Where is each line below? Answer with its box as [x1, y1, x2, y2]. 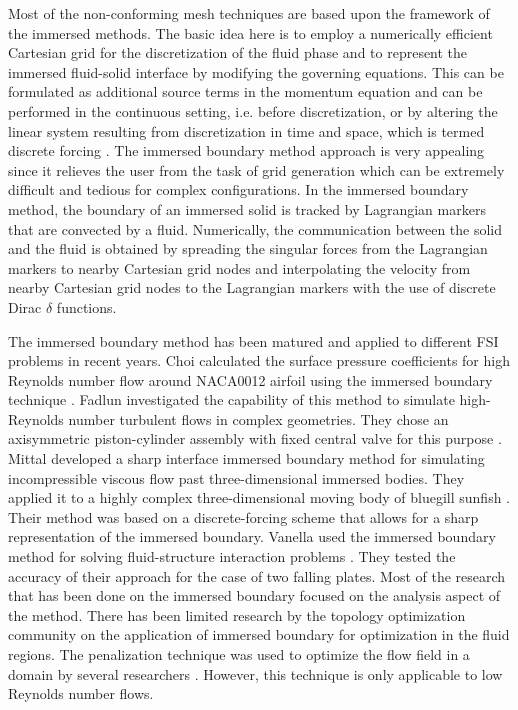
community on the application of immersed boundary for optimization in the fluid [8, 624, 510, 645]
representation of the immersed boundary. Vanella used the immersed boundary [8, 526, 496, 547]
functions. [56, 296, 117, 317]
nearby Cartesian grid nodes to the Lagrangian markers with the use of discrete [8, 277, 496, 298]
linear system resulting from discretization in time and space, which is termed [8, 120, 485, 141]
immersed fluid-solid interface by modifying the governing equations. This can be [8, 61, 504, 82]
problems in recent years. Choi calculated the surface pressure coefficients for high [8, 350, 510, 371]
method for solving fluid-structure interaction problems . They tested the [8, 546, 456, 567]
